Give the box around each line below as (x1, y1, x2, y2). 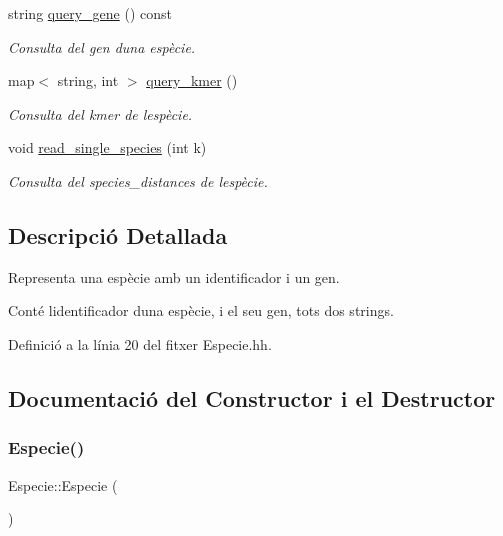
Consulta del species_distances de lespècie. (8, 170, 268, 191)
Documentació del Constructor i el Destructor (8, 382, 496, 413)
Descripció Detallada (8, 219, 228, 250)
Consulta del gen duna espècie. (8, 36, 196, 57)
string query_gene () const (8, 3, 172, 23)
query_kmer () (146, 70, 238, 91)
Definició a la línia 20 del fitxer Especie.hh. (8, 333, 272, 354)
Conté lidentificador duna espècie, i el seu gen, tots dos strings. (8, 300, 394, 321)
